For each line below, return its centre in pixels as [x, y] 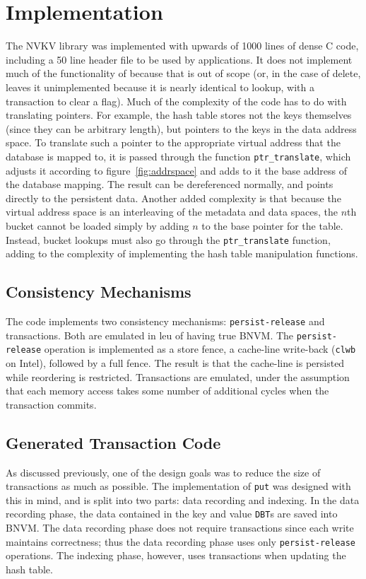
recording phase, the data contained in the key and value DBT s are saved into [172, 514]
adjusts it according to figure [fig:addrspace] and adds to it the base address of [176, 170]
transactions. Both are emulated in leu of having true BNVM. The [150, 335]
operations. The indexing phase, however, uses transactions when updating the [176, 555]
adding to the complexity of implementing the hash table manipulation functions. [182, 253]
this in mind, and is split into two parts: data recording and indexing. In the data [183, 499]
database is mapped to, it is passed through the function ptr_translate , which [178, 156]
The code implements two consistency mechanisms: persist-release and [165, 321]
